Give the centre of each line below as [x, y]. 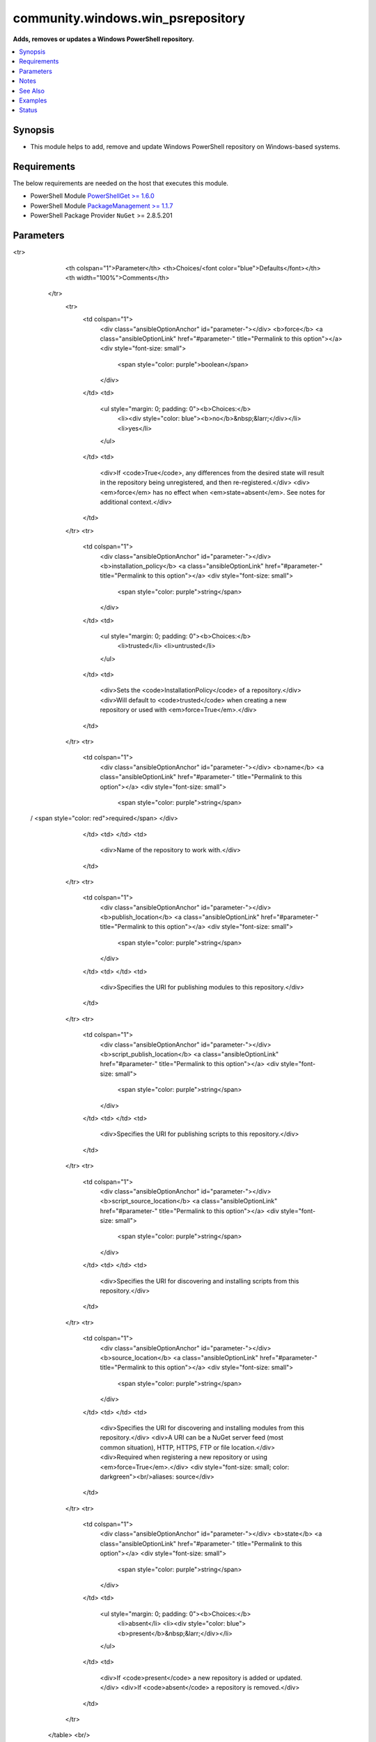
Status [28, 110]
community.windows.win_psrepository [129, 18]
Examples [33, 100]
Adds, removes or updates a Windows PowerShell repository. [104, 39]
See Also [32, 91]
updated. [289, 1678]
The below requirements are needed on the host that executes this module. [121, 183]
